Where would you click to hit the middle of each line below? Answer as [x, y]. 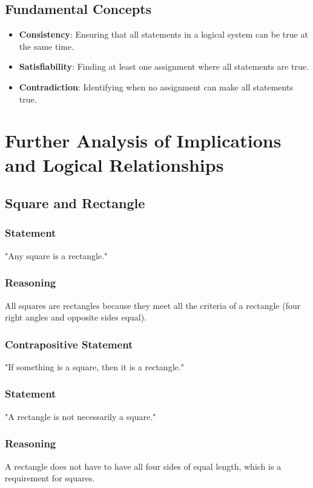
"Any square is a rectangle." [56, 255]
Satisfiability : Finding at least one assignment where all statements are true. [164, 66]
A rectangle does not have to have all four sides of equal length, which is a [143, 466]
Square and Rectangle [75, 203]
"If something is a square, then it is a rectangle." [94, 366]
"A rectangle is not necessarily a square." [81, 416]
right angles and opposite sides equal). [76, 317]
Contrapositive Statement [69, 344]
